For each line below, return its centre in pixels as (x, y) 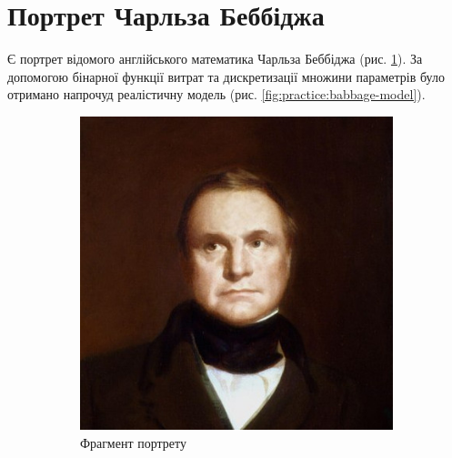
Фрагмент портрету (133, 442)
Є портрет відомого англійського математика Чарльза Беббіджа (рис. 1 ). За (215, 59)
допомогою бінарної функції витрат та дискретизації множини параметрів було (226, 76)
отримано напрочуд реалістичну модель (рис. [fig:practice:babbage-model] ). (216, 94)
